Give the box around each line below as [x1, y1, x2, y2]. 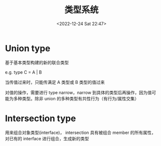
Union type [5, 43, 50, 54]
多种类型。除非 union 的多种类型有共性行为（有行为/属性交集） [13, 96, 139, 101]
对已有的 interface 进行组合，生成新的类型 [5, 135, 89, 141]
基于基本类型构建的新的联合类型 [5, 59, 69, 65]
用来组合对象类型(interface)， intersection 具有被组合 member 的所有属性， [5, 130, 156, 135]
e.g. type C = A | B [5, 69, 42, 75]
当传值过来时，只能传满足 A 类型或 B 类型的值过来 [5, 79, 105, 85]
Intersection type [5, 113, 76, 124]
